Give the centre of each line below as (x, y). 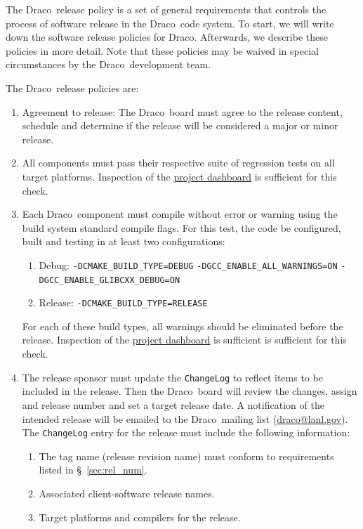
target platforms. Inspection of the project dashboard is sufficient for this (179, 176)
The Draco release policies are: (72, 87)
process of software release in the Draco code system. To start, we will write (170, 23)
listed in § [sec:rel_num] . (93, 470)
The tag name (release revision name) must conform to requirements (186, 456)
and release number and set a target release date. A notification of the (173, 404)
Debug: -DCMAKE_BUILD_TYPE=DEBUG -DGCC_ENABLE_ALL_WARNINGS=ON (188, 264)
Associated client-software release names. (127, 493)
